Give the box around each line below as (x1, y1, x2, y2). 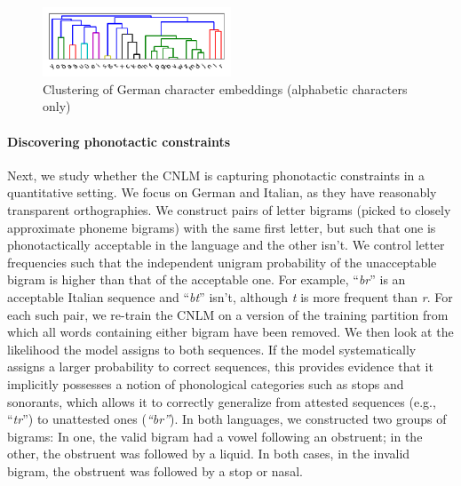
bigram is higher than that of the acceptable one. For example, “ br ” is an (7, 270, 406, 289)
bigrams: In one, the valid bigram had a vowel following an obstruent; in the (7, 426, 423, 445)
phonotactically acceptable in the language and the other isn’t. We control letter (7, 235, 445, 254)
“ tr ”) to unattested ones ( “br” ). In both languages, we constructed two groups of (7, 410, 447, 428)
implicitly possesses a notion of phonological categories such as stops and (7, 374, 404, 393)
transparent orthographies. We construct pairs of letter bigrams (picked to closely (7, 200, 451, 219)
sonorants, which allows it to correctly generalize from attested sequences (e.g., (7, 392, 436, 410)
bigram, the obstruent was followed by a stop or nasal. (7, 461, 303, 480)
